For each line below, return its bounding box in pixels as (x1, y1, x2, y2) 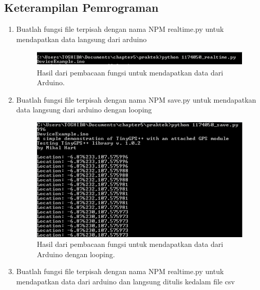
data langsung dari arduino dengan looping (16, 104, 152, 115)
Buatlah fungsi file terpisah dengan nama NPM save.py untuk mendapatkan (16, 94, 256, 105)
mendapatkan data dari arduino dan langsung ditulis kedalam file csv (16, 276, 235, 286)
